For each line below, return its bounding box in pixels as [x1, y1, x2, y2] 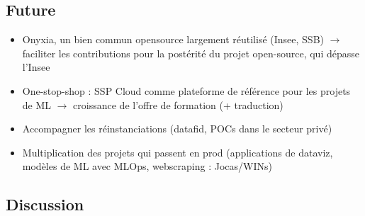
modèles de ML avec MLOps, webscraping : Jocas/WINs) [22, 159, 272, 174]
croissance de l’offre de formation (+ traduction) [73, 97, 283, 112]
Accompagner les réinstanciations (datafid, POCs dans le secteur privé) [22, 121, 332, 136]
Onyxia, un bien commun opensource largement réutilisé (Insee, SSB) [22, 32, 325, 47]
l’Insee [22, 59, 50, 74]
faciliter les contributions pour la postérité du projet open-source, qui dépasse [22, 45, 359, 60]
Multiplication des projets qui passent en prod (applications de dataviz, [22, 144, 333, 159]
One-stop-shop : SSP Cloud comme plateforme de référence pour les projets [22, 83, 351, 98]
